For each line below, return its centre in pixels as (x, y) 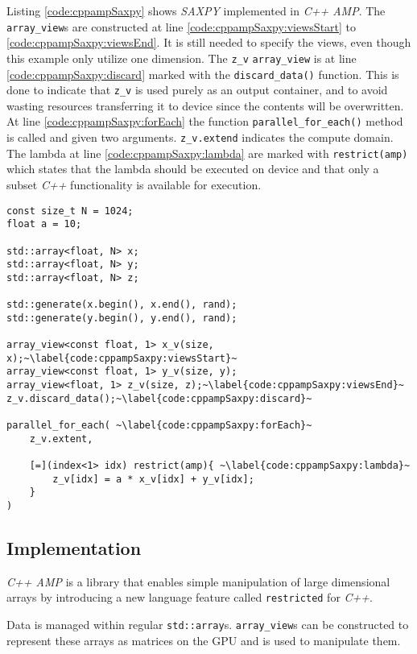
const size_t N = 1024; (70, 211)
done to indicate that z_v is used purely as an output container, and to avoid (197, 90)
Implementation (74, 548)
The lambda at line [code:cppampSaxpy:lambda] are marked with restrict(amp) (207, 153)
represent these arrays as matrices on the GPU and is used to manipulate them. (204, 640)
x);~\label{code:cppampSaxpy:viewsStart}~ (122, 358)
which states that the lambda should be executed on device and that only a (193, 169)
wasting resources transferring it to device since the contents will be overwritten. (205, 105)
